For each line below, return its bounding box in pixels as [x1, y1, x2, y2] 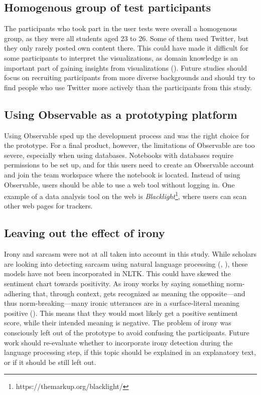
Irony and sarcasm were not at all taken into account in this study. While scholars [4, 249, 257, 259]
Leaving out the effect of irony [4, 225, 165, 241]
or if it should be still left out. [4, 356, 96, 367]
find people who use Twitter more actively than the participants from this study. [4, 82, 252, 92]
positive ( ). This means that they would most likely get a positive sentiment [4, 307, 238, 318]
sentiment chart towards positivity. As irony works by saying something [4, 278, 224, 288]
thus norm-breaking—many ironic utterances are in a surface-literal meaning [4, 298, 240, 308]
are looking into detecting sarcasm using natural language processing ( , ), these [4, 258, 248, 269]
